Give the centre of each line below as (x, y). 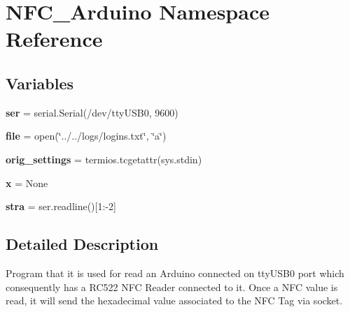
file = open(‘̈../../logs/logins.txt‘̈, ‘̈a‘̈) (86, 136)
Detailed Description (82, 244)
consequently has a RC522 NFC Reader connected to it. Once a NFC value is (172, 287)
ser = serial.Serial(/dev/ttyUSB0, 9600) (92, 112)
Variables (40, 83)
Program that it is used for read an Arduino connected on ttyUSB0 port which (175, 273)
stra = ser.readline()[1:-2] (61, 206)
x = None (27, 183)
